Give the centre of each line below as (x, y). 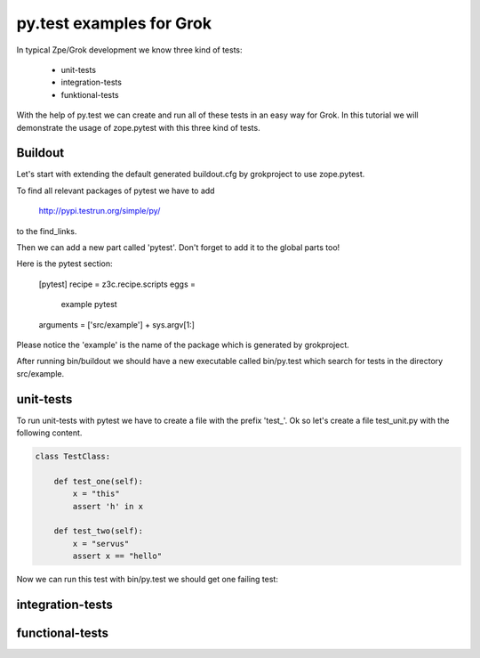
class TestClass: (73, 456)
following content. (49, 433)
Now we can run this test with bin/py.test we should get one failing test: (148, 580)
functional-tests (62, 633)
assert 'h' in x (108, 506)
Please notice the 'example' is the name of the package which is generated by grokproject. (183, 345)
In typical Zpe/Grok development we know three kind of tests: (130, 50)
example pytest (89, 305)
